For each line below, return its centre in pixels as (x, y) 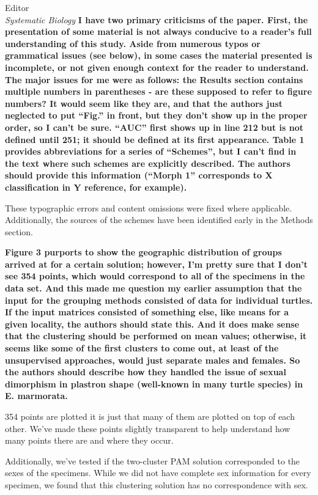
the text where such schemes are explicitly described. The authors (148, 163)
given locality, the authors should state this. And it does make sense (152, 324)
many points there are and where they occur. (89, 440)
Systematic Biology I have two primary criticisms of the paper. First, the (157, 19)
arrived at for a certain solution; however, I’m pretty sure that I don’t (156, 264)
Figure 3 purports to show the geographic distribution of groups (143, 252)
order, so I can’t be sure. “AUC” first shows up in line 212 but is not (154, 127)
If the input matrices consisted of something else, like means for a (147, 312)
